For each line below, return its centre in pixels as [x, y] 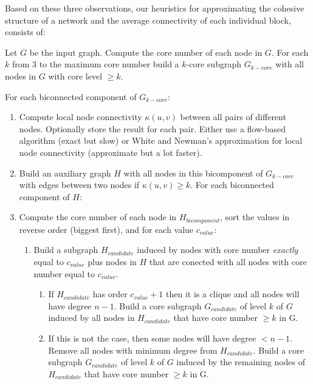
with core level [75, 76]
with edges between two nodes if [79, 185]
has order [110, 294]
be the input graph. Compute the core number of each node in [146, 52]
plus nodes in [112, 261]
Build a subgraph [66, 250]
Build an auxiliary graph [65, 173]
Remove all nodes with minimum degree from [133, 350]
